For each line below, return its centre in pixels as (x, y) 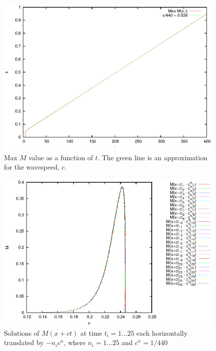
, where (75, 342)
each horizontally (162, 333)
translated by (24, 342)
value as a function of (61, 157)
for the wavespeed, (32, 167)
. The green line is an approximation (153, 157)
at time (91, 333)
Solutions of (22, 333)
